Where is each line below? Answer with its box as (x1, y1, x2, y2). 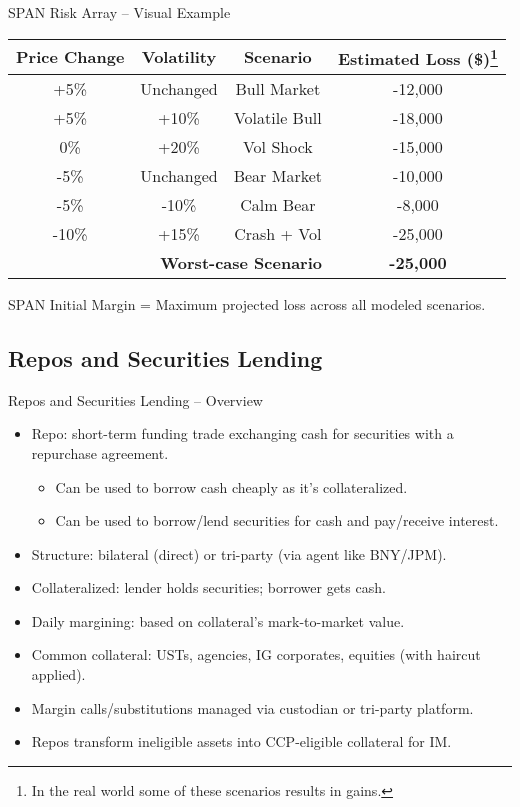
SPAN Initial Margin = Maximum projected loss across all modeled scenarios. (8, 293, 486, 314)
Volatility (141, 45, 217, 69)
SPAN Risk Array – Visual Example (8, 2, 231, 22)
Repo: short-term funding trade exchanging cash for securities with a (31, 423, 454, 444)
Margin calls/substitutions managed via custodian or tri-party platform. (31, 697, 474, 718)
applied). (31, 664, 86, 685)
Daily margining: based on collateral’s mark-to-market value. (31, 610, 405, 631)
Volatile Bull (233, 105, 322, 129)
